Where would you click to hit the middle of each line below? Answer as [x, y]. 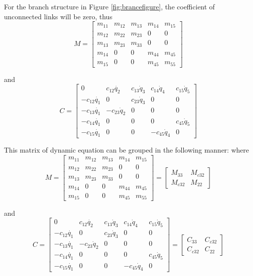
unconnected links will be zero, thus [58, 16]
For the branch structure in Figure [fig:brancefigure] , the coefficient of [109, 6]
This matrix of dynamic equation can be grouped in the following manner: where [126, 150]
